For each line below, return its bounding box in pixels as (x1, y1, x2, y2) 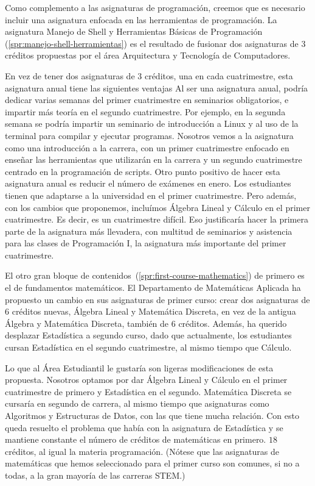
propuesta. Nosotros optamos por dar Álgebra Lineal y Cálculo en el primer (5, 373, 288, 386)
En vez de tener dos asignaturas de (5, 69, 135, 82)
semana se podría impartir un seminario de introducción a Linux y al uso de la (5, 117, 299, 130)
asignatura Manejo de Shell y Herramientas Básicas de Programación (5, 25, 263, 38)
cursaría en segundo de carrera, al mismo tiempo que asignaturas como (5, 397, 269, 410)
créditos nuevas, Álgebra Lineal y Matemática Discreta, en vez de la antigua (12, 305, 296, 318)
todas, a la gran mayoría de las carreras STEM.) (5, 468, 185, 481)
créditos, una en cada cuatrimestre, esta (144, 69, 293, 82)
